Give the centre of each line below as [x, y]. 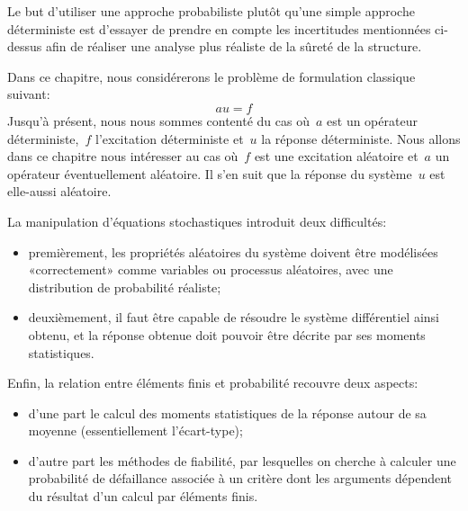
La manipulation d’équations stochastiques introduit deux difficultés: [197, 221]
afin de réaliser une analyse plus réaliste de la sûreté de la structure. [234, 46]
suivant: [29, 94]
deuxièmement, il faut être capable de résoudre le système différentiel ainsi [234, 317]
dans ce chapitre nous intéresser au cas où [123, 156]
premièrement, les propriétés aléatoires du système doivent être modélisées [233, 251]
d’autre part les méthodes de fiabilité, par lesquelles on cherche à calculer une [242, 460]
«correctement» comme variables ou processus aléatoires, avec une [211, 269]
